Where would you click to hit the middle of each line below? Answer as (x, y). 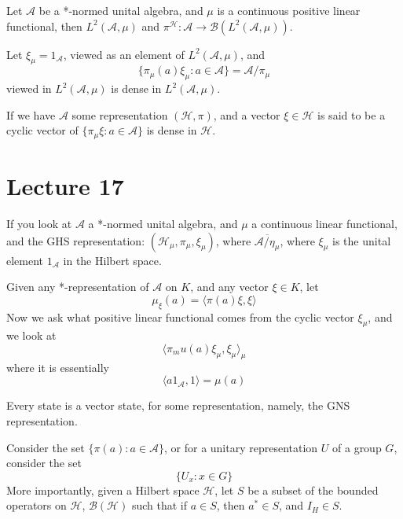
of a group (357, 447)
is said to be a (352, 114)
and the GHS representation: (76, 240)
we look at (31, 335)
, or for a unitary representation (241, 447)
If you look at (39, 223)
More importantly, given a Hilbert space (103, 490)
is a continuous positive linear (289, 10)
